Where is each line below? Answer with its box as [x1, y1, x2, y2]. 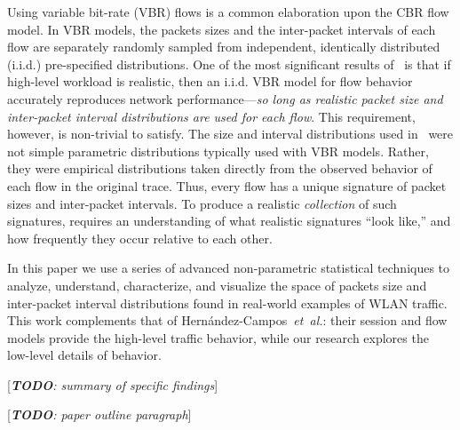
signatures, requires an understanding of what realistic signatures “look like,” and [7, 211, 451, 230]
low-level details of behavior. [7, 346, 162, 364]
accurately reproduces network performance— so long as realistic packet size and [7, 89, 443, 107]
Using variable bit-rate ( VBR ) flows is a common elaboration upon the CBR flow [7, 3, 449, 20]
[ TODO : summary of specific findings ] [7, 375, 218, 394]
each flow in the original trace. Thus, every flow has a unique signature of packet [7, 176, 447, 195]
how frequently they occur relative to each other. [7, 228, 273, 247]
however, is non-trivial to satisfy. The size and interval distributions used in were [7, 124, 454, 143]
